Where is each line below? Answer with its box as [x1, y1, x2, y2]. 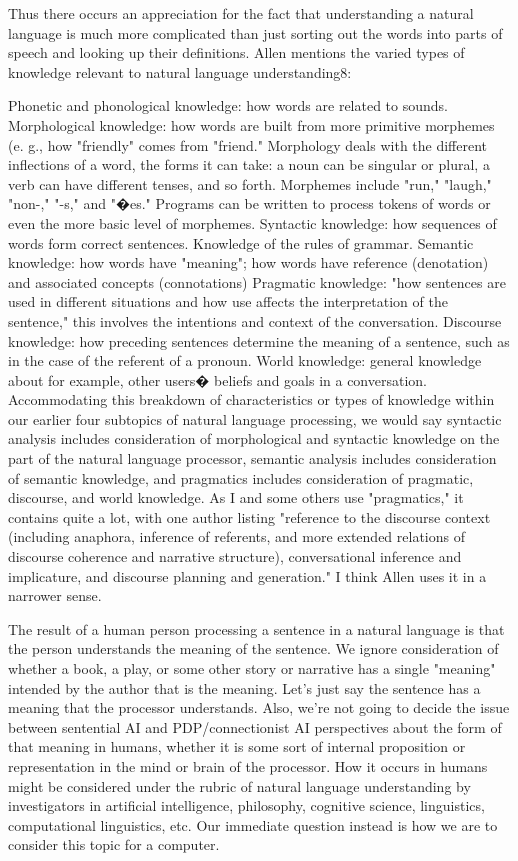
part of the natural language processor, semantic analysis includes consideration [8, 448, 497, 469]
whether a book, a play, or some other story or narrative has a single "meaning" [8, 658, 496, 678]
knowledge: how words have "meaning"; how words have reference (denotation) [8, 252, 489, 273]
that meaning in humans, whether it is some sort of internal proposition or [8, 736, 466, 757]
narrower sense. [8, 585, 102, 606]
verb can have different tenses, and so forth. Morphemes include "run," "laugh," [8, 173, 492, 194]
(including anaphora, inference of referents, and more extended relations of [8, 526, 465, 547]
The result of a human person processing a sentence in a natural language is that [8, 618, 505, 639]
